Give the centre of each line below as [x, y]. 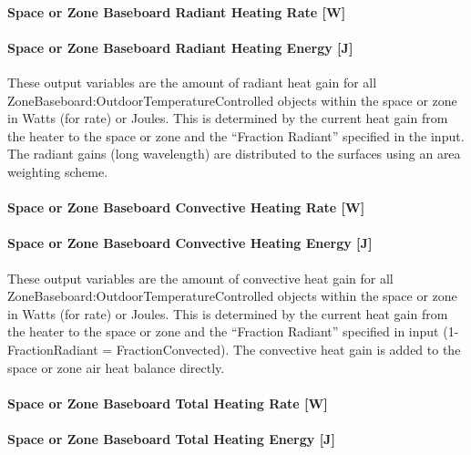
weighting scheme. [58, 171]
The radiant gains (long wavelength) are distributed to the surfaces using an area [234, 154]
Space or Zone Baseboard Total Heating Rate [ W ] [168, 403]
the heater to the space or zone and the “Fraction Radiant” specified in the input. [236, 135]
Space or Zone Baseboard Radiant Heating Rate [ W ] [177, 11]
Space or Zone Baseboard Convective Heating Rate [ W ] [186, 207]
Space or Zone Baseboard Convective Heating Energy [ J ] [190, 243]
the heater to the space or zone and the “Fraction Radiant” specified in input [223, 331]
